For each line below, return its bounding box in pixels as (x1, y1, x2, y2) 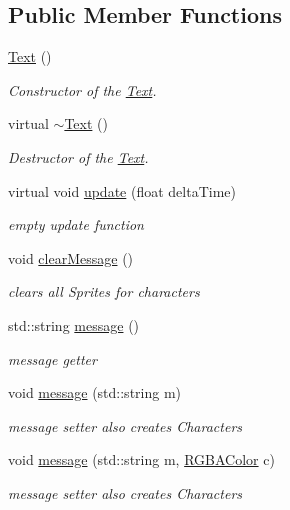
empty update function (8, 214, 144, 235)
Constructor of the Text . (8, 79, 157, 100)
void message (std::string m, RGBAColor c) (8, 449, 275, 470)
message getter (8, 348, 97, 369)
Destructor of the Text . (8, 146, 149, 167)
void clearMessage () (8, 247, 134, 268)
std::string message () (8, 314, 140, 335)
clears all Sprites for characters (8, 281, 200, 302)
